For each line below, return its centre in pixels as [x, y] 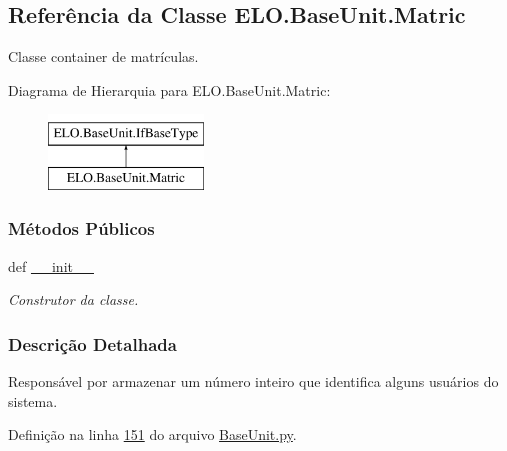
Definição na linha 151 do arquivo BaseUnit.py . [152, 434]
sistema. [33, 400]
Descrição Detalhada [92, 343]
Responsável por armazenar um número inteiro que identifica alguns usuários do [253, 381]
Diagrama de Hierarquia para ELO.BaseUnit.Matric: [169, 89]
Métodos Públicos [81, 228]
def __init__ [51, 265]
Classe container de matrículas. [103, 56]
